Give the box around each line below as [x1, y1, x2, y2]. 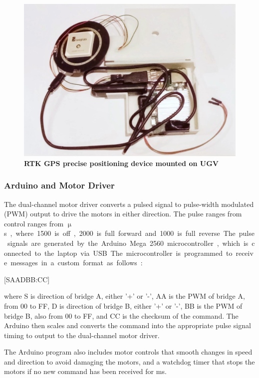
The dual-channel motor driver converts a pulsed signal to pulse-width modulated [4, 198, 254, 209]
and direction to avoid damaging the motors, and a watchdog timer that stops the [4, 356, 255, 367]
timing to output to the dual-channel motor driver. [4, 330, 160, 340]
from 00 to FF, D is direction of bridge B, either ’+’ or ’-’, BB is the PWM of [4, 300, 243, 311]
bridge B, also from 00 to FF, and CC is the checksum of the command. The [4, 310, 239, 321]
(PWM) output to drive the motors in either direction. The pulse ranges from [4, 208, 242, 219]
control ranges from [4, 218, 64, 228]
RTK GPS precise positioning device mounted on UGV [24, 158, 219, 168]
